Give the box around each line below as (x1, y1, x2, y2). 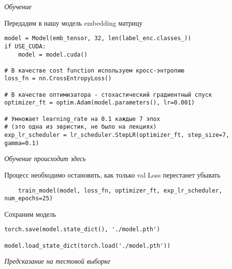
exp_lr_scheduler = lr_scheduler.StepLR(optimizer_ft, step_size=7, (4, 132, 230, 139)
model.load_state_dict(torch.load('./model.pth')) (4, 242, 171, 249)
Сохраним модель (4, 209, 56, 219)
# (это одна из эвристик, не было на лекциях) (4, 123, 157, 131)
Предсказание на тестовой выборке (4, 256, 111, 266)
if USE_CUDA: (4, 43, 46, 50)
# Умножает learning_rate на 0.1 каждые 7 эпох (4, 115, 160, 122)
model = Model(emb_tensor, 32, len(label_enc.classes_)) (4, 35, 191, 42)
